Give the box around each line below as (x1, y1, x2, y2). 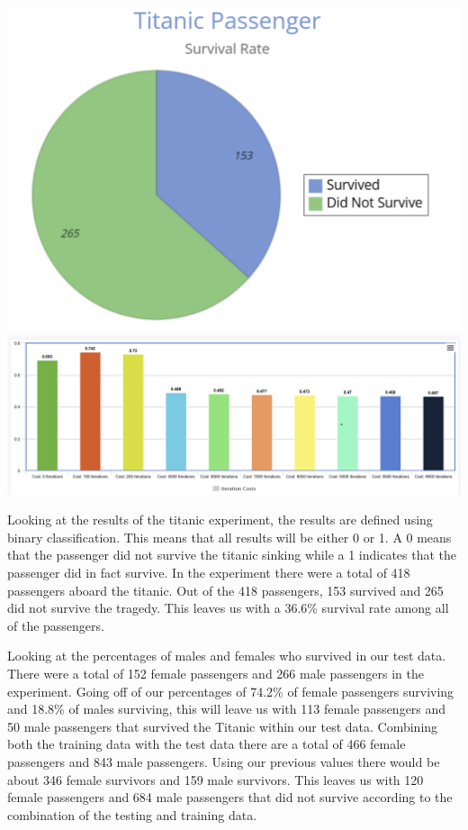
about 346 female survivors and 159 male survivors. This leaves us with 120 (7, 770, 424, 789)
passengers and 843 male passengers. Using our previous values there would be (7, 752, 440, 771)
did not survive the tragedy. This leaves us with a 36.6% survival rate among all (7, 598, 449, 617)
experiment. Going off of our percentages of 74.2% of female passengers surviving (7, 681, 454, 700)
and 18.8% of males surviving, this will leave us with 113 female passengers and (7, 699, 446, 718)
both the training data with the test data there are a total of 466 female (7, 734, 406, 753)
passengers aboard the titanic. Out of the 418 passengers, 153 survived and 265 (7, 580, 444, 599)
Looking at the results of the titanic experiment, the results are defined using (7, 510, 433, 529)
